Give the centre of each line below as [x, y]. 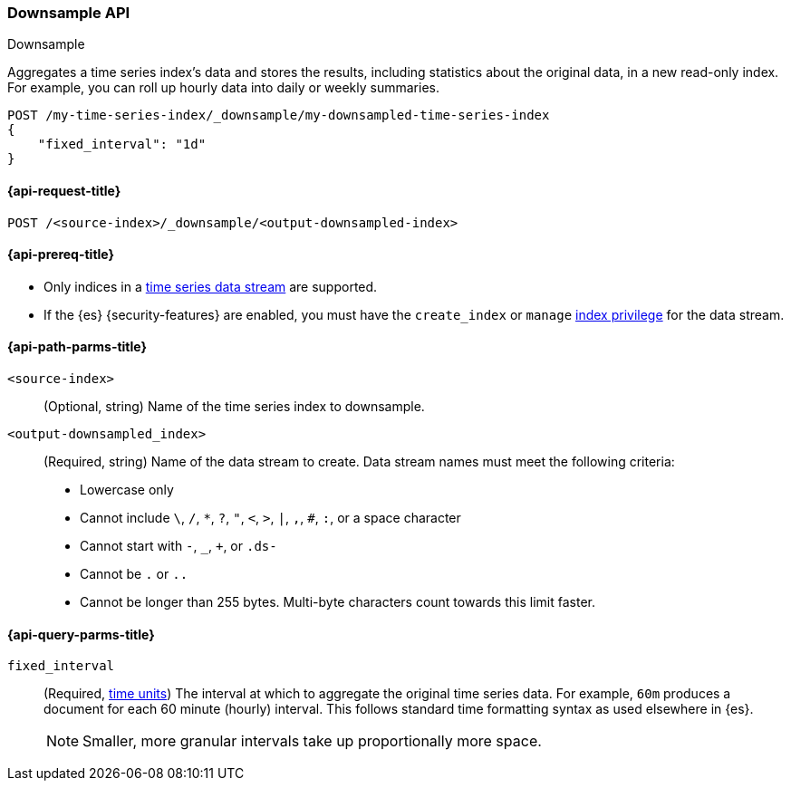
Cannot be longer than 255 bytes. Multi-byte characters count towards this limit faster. [338, 602]
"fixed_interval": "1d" [122, 144]
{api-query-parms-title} [81, 634]
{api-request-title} [64, 190]
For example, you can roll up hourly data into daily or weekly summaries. [224, 88]
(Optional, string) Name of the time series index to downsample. [234, 407]
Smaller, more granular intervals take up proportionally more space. [312, 741]
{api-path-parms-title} [77, 347]
